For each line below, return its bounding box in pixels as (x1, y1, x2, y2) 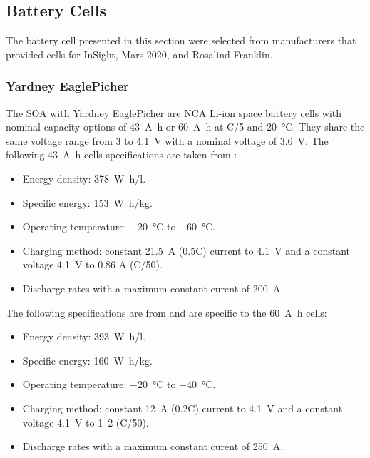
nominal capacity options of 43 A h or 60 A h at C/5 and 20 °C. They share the (6, 119, 365, 134)
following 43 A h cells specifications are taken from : (6, 147, 237, 162)
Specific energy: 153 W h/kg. (22, 195, 153, 210)
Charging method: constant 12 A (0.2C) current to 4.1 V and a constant (22, 400, 343, 415)
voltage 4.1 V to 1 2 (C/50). (22, 414, 149, 429)
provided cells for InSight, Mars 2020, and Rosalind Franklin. (6, 46, 273, 61)
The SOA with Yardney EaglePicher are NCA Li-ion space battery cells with (6, 105, 342, 120)
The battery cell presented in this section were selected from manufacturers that (6, 33, 356, 48)
